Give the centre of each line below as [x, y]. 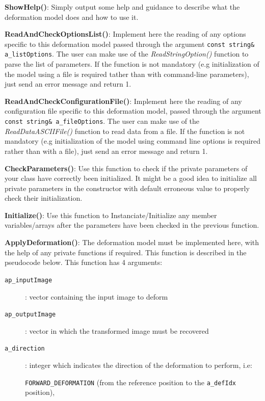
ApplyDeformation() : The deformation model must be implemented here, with [132, 242]
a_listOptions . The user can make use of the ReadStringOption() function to [127, 54]
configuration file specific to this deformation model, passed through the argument [133, 111]
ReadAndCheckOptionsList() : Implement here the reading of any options [125, 34]
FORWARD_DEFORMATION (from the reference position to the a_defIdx [130, 382]
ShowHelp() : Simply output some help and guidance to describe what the [122, 7]
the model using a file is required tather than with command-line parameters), [127, 74]
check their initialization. [44, 198]
